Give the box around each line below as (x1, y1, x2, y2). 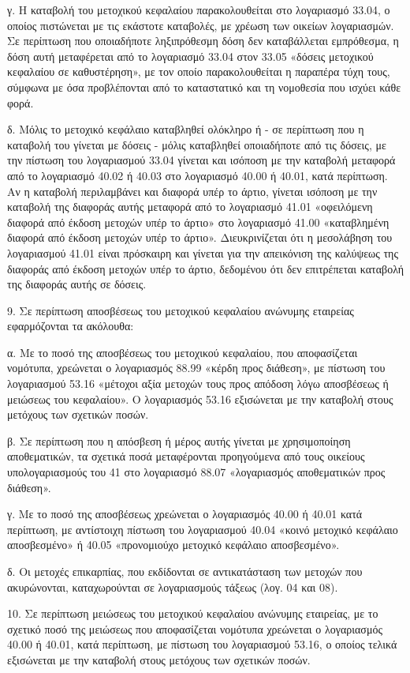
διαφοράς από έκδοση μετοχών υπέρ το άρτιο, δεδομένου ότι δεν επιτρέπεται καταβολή (7, 260, 404, 276)
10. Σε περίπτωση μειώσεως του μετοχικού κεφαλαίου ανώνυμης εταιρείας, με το (7, 605, 378, 622)
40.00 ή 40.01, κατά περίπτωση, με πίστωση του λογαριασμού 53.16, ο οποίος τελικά (7, 636, 397, 652)
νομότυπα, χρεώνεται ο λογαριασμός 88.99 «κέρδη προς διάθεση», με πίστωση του (7, 359, 386, 376)
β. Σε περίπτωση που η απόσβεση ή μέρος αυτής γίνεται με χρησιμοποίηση (7, 432, 351, 449)
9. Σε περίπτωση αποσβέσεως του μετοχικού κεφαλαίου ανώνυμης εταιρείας (7, 302, 354, 318)
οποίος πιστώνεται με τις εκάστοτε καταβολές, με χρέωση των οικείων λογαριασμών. (7, 17, 394, 33)
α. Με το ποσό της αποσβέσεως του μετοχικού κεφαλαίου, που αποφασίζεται (7, 344, 358, 360)
